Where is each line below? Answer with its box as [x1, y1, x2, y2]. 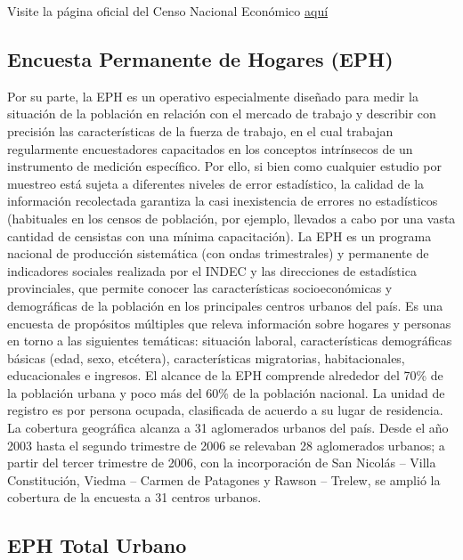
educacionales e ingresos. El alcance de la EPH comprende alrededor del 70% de [7, 366, 443, 385]
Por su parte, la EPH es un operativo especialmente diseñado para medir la [7, 86, 418, 105]
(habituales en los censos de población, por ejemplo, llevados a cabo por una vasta [7, 208, 456, 227]
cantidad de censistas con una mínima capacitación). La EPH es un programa [7, 226, 432, 245]
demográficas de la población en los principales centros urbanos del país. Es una [7, 296, 443, 314]
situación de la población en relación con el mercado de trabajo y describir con [7, 104, 436, 123]
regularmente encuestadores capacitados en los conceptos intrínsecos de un [7, 139, 413, 158]
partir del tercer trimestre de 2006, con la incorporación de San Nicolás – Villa [7, 453, 436, 472]
